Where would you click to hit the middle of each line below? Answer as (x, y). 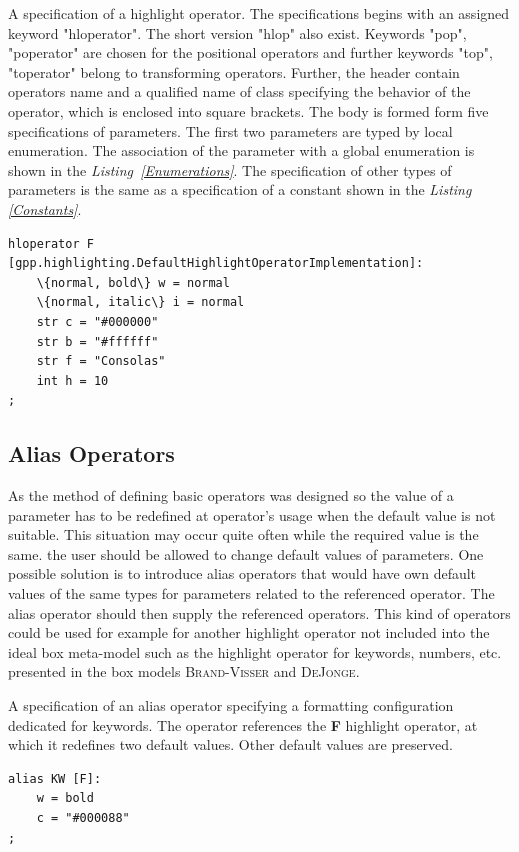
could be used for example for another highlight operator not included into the (249, 632)
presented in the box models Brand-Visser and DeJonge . (184, 671)
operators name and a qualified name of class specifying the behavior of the (239, 91)
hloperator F (51, 243)
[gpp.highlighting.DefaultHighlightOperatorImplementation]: (216, 263)
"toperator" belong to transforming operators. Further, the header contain (234, 71)
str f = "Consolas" (101, 361)
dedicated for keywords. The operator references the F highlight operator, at (243, 724)
